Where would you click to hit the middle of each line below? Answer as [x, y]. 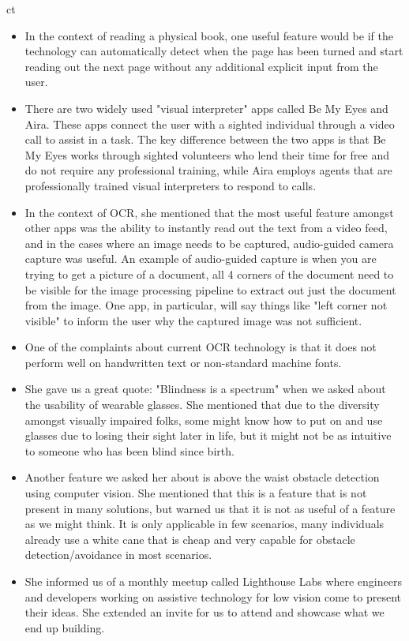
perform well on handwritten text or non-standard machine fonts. [183, 362]
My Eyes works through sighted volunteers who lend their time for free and [207, 154]
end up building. [65, 627]
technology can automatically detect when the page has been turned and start [214, 51]
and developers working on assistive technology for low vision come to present [213, 596]
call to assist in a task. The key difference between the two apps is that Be [205, 139]
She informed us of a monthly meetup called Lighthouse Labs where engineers [213, 581]
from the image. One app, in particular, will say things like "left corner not [206, 305]
